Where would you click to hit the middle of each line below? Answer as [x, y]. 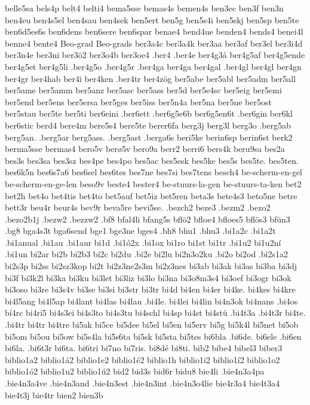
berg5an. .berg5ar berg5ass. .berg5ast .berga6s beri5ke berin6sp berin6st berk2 [149, 137]
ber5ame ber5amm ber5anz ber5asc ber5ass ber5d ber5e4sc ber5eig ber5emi [143, 90]
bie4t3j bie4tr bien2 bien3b [54, 395]
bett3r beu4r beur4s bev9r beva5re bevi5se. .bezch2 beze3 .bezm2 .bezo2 [138, 207]
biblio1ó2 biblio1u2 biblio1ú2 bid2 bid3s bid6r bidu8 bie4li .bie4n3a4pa [135, 371]
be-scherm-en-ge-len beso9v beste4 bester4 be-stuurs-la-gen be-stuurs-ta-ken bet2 [153, 183]
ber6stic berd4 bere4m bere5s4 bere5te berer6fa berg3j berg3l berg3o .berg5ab [148, 125]
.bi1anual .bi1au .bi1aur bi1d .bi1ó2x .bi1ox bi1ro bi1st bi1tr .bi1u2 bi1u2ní [143, 242]
